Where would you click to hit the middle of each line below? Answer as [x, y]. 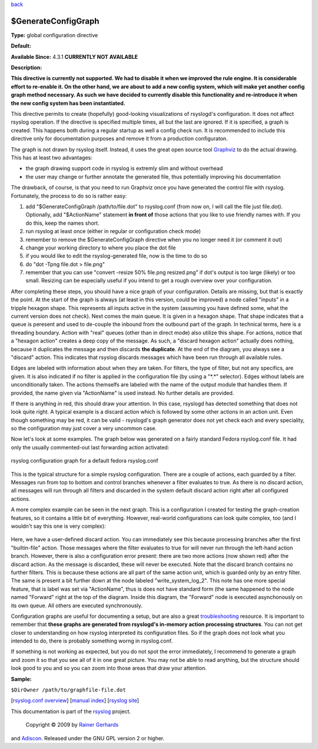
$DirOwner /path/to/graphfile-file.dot [68, 690]
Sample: [21, 679]
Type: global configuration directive [54, 35]
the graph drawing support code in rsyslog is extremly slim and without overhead [124, 168]
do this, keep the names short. [62, 223]
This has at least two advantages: [52, 157]
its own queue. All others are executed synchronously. [77, 605]
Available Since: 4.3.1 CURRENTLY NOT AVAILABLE [74, 56]
